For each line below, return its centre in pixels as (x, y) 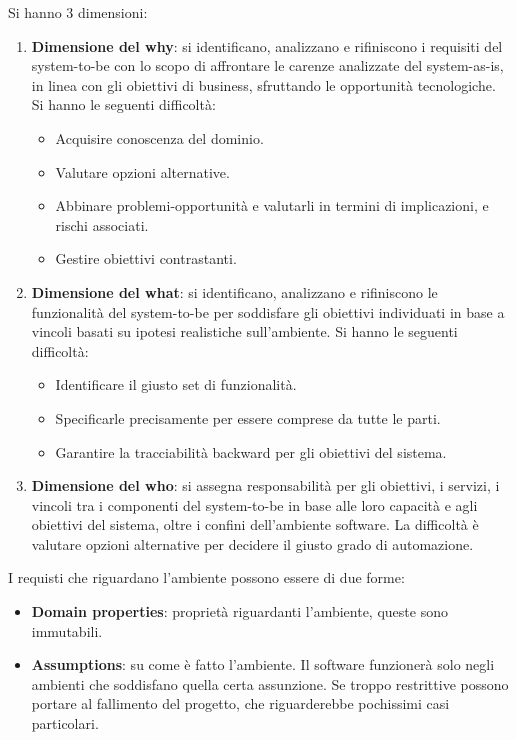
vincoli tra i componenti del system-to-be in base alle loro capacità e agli (254, 504)
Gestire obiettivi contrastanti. (146, 258)
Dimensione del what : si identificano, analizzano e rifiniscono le (234, 291)
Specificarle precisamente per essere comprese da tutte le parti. (248, 417)
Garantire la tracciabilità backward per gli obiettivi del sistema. (251, 451)
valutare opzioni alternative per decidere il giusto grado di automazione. (252, 543)
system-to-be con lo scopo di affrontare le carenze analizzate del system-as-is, (267, 65)
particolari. (65, 723)
